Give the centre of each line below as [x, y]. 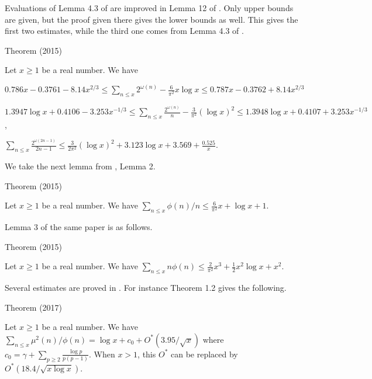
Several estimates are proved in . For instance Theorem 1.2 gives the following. [146, 288]
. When [102, 354]
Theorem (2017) [34, 307]
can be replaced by [204, 354]
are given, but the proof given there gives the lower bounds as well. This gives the [151, 19]
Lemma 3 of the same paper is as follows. [79, 227]
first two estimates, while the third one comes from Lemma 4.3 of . [124, 31]
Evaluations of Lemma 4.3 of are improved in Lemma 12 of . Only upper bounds [149, 8]
